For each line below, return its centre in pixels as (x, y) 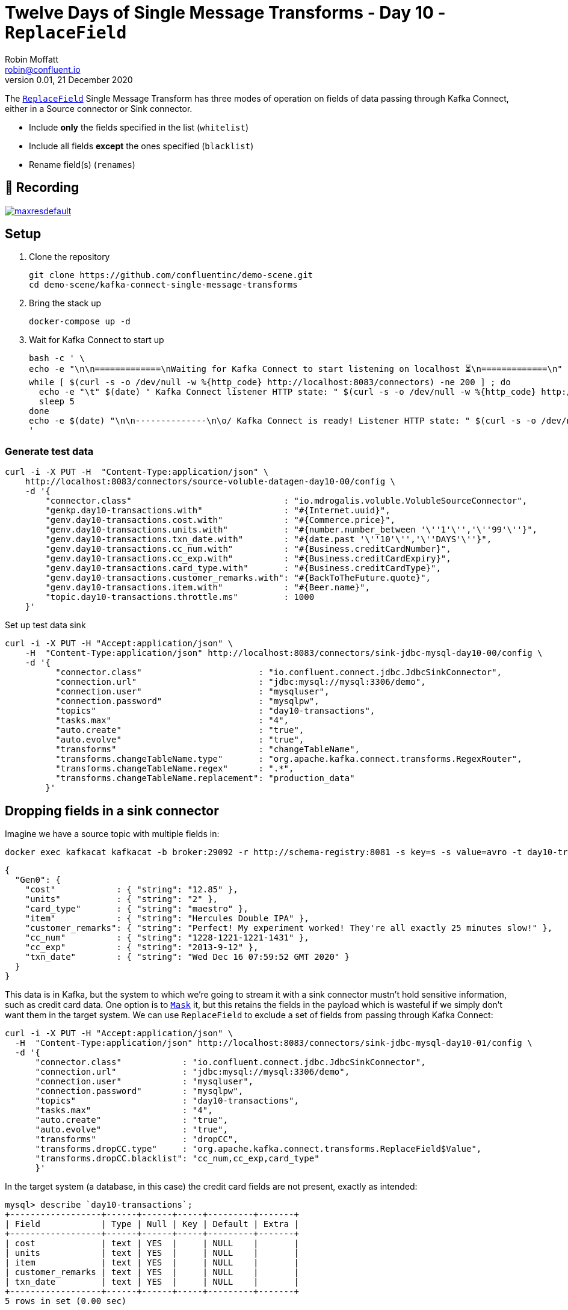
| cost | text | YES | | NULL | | (152, 1244)
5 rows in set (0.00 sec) (66, 1301)
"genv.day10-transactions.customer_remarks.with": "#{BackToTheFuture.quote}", (238, 578)
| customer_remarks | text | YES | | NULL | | (152, 1272)
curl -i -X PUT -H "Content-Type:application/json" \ (137, 472)
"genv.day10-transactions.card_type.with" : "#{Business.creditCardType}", (243, 568)
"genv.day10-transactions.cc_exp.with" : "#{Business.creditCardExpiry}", (248, 559)
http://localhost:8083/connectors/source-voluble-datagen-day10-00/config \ (210, 482)
